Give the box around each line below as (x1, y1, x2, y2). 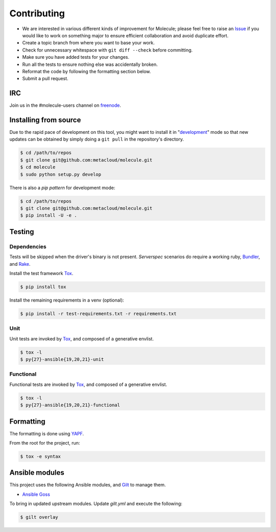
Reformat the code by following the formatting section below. (22, 68, 151, 74)
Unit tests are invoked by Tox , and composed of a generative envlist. (9, 335, 154, 342)
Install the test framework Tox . (9, 270, 74, 276)
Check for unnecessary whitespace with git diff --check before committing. (22, 47, 193, 53)
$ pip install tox (20, 284, 66, 290)
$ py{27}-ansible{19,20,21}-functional (20, 402, 120, 408)
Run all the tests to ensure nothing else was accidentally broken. (22, 61, 158, 67)
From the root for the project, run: (9, 440, 80, 446)
